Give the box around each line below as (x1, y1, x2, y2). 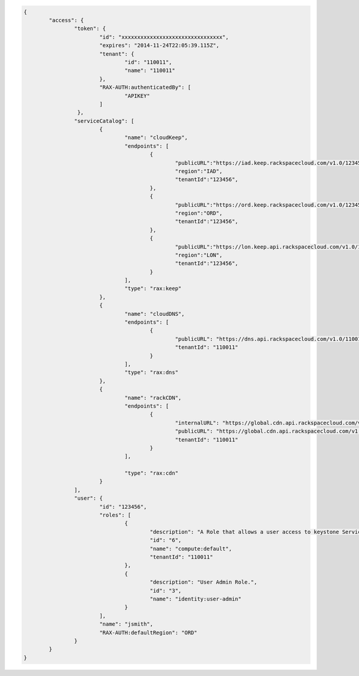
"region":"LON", (175, 252, 223, 258)
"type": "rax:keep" (124, 285, 182, 292)
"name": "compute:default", (150, 545, 232, 552)
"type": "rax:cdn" (124, 470, 179, 476)
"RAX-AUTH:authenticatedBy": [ (99, 84, 191, 91)
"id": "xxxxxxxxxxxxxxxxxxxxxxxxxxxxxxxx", (99, 34, 229, 40)
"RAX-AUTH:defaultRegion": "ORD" (99, 629, 197, 636)
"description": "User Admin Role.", (150, 579, 257, 586)
